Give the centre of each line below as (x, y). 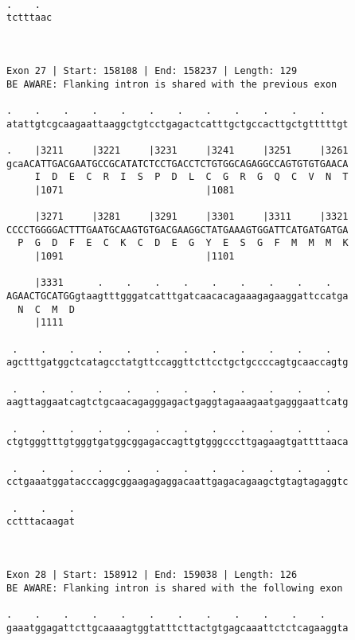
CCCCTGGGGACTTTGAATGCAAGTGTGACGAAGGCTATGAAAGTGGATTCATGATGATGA (177, 230)
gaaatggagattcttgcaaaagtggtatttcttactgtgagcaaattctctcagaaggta (177, 628)
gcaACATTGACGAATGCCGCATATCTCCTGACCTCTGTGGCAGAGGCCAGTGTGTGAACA (177, 164)
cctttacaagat (41, 522)
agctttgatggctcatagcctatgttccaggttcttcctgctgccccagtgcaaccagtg (177, 363)
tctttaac (29, 18)
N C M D (46, 309)
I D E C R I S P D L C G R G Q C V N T (191, 177)
